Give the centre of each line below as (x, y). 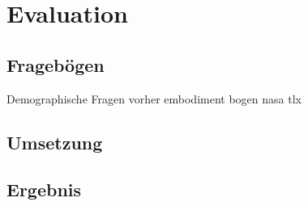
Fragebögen (56, 64)
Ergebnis (44, 189)
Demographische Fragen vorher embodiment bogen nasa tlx (154, 98)
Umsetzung (55, 142)
